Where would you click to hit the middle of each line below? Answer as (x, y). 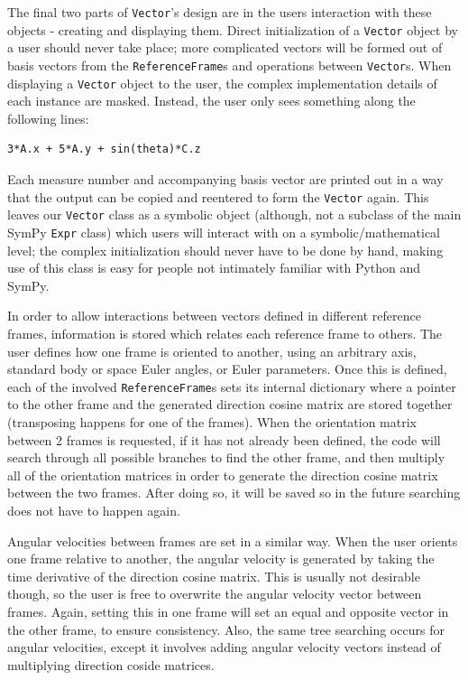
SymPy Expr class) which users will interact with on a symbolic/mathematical (224, 232)
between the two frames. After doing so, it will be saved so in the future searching (234, 493)
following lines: (48, 118)
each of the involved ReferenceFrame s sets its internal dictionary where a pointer (232, 386)
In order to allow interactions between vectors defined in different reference (214, 316)
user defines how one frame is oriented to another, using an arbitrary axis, (212, 351)
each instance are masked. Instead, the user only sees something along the (211, 101)
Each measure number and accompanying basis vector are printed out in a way (225, 179)
